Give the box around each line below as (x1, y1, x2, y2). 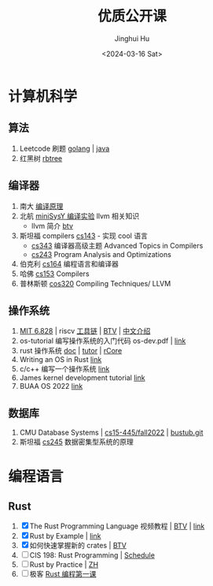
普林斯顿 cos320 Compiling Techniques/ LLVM (19, 278, 171, 288)
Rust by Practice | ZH (29, 560, 99, 569)
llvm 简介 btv (31, 221, 73, 230)
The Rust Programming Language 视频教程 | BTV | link (29, 521, 205, 531)
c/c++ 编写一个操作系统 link (19, 364, 110, 374)
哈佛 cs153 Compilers (19, 269, 90, 278)
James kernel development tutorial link (19, 373, 145, 383)
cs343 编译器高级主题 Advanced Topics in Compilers (31, 241, 204, 250)
